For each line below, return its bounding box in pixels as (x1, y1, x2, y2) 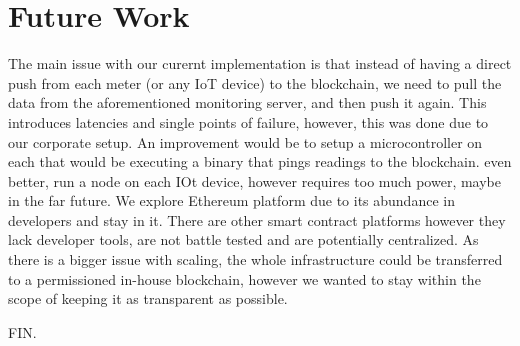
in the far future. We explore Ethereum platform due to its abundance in (8, 190, 455, 211)
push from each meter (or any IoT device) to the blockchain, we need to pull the (8, 72, 502, 93)
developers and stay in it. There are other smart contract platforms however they (8, 209, 506, 230)
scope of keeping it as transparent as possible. (8, 288, 288, 309)
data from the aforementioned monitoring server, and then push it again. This (8, 92, 487, 113)
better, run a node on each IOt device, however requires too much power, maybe (8, 170, 501, 191)
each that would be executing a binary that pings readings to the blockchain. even (8, 151, 512, 172)
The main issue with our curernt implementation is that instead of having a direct (8, 53, 512, 74)
